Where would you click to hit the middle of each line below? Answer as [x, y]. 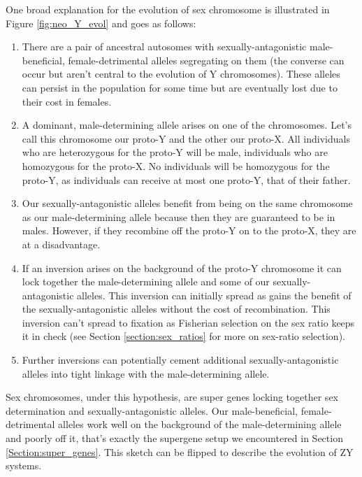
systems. [24, 465]
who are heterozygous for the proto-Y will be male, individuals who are [175, 152]
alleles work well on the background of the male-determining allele [200, 424]
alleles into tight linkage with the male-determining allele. [146, 373]
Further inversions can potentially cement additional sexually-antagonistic [180, 360]
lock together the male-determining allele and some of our [146, 282]
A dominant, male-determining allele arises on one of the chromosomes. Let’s [187, 125]
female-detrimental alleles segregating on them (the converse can [206, 60]
